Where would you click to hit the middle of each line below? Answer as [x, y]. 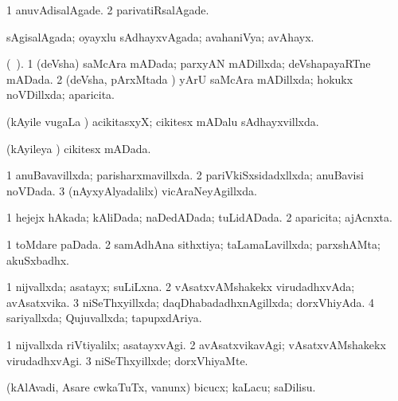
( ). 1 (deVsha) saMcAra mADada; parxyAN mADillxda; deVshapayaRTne [189, 63]
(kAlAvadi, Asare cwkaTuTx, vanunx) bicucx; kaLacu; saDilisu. [161, 387]
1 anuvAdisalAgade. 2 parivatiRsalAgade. [108, 10]
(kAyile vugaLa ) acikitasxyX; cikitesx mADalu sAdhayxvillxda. [163, 121]
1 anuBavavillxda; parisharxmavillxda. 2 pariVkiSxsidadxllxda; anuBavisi [185, 175]
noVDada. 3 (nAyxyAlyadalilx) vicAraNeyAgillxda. [132, 190]
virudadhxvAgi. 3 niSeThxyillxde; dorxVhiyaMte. [127, 360]
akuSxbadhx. [38, 259]
